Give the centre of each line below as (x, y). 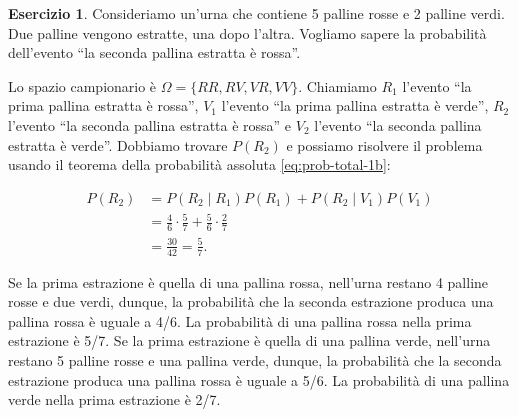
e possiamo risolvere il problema (384, 144)
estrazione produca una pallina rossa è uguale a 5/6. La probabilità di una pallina (259, 379)
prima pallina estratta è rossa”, (103, 105)
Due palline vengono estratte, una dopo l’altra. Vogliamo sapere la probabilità (247, 32)
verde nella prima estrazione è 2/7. (114, 399)
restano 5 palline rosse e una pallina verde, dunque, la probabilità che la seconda (255, 359)
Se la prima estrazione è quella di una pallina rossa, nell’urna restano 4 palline (248, 281)
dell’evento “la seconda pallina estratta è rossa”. (154, 52)
